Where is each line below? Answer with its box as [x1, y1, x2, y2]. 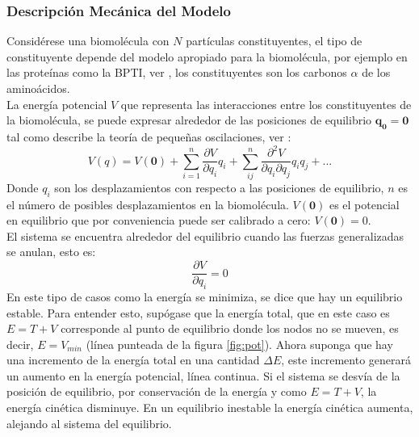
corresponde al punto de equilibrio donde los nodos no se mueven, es [61, 320, 399, 337]
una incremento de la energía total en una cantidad [6, 351, 260, 368]
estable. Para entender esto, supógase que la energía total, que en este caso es [6, 304, 390, 321]
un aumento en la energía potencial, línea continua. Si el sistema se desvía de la [6, 367, 400, 384]
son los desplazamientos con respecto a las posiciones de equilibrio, [54, 179, 384, 195]
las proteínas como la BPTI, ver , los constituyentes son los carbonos [6, 64, 347, 81]
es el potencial [329, 195, 400, 212]
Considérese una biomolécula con [6, 32, 170, 49]
